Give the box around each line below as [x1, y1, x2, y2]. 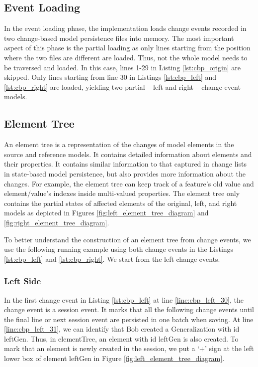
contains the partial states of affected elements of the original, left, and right [4, 197, 237, 208]
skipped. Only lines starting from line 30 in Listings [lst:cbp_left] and [4, 72, 217, 82]
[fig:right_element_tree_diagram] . [4, 217, 109, 227]
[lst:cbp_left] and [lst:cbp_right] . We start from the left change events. [4, 253, 220, 264]
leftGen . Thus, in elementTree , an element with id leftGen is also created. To [4, 333, 239, 344]
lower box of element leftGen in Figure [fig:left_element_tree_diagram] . [4, 353, 225, 364]
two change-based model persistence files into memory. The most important [4, 32, 234, 43]
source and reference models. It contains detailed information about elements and [4, 149, 252, 159]
